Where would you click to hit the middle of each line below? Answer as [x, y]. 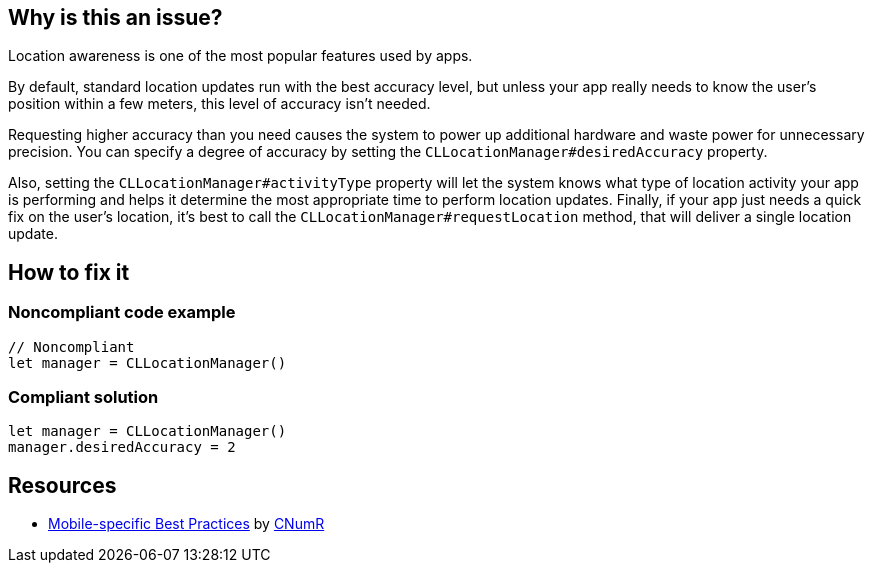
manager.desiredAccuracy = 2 [122, 447]
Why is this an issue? [115, 17]
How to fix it [69, 272]
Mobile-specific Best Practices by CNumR [186, 524]
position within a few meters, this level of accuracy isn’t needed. [219, 104]
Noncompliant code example [122, 312]
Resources [62, 485]
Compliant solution [83, 397]
